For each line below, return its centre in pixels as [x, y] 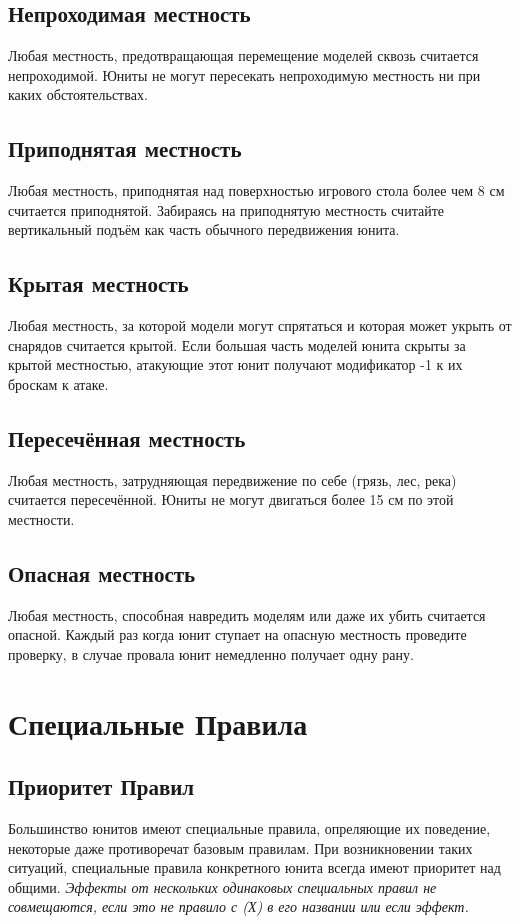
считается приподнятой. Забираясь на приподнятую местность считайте [226, 209]
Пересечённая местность [127, 437]
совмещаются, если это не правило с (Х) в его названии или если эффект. [238, 906]
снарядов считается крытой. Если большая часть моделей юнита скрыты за [237, 344]
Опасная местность [102, 572]
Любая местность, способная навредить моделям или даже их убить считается [247, 614]
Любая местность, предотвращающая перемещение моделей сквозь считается [243, 55]
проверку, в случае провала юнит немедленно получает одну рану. [211, 653]
